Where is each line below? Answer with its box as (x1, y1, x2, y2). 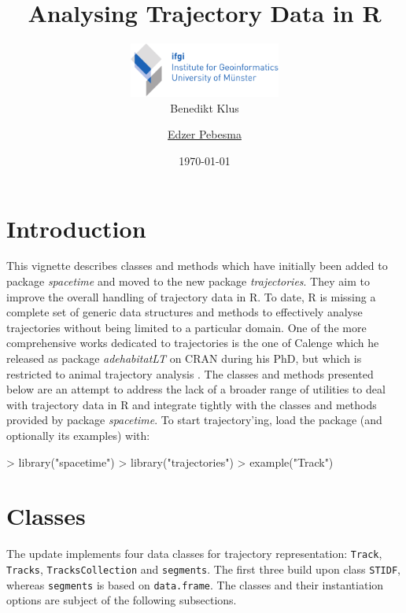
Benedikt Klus (170, 99, 239, 116)
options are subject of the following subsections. (6, 592, 237, 608)
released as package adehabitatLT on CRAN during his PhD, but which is (6, 350, 362, 367)
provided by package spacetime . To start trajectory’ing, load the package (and (6, 412, 382, 428)
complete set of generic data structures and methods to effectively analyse (6, 304, 363, 320)
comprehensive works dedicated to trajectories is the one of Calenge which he (6, 334, 379, 351)
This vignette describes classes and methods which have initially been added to (6, 257, 388, 274)
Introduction (6, 212, 146, 244)
